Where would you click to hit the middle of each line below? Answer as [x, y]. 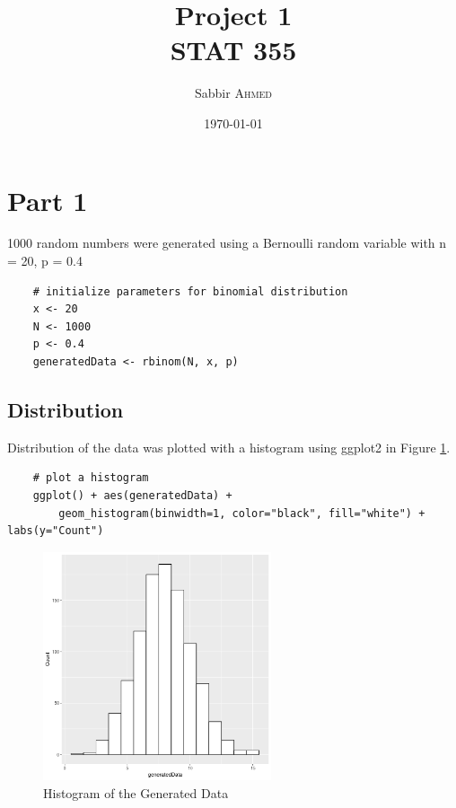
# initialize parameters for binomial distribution [190, 291]
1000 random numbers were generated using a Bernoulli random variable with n [227, 243]
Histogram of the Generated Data [136, 792]
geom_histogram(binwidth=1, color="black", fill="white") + [242, 513]
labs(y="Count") [56, 531]
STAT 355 [233, 50]
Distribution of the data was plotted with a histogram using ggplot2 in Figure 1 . [229, 447]
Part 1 [48, 200]
